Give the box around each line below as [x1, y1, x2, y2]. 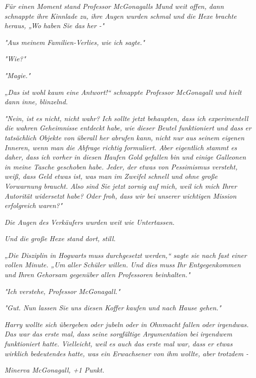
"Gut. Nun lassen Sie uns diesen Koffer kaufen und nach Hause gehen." [4, 302, 221, 313]
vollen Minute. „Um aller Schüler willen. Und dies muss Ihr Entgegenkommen [4, 259, 241, 270]
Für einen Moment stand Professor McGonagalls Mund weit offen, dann [4, 1, 224, 11]
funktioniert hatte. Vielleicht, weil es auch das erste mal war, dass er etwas [4, 338, 233, 349]
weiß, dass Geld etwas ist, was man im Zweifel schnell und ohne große [4, 171, 218, 181]
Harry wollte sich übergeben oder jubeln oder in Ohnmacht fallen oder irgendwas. [4, 319, 249, 329]
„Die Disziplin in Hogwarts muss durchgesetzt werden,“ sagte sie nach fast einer [4, 250, 247, 260]
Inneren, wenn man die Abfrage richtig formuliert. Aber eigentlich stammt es [4, 142, 237, 152]
